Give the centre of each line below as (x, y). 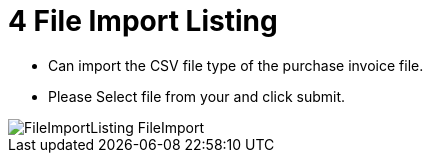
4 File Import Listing (143, 21)
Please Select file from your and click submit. (197, 96)
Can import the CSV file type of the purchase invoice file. (236, 65)
